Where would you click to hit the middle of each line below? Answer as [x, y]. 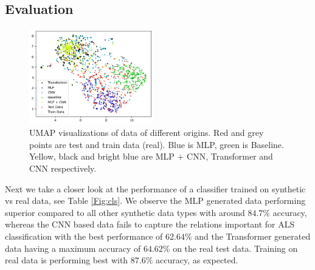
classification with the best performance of [84, 236]
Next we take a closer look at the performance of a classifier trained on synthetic [155, 188]
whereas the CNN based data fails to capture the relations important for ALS [150, 224]
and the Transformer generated [253, 236]
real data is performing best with [67, 260]
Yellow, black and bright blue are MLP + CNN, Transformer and [151, 156]
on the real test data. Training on [235, 248]
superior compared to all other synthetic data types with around [125, 212]
